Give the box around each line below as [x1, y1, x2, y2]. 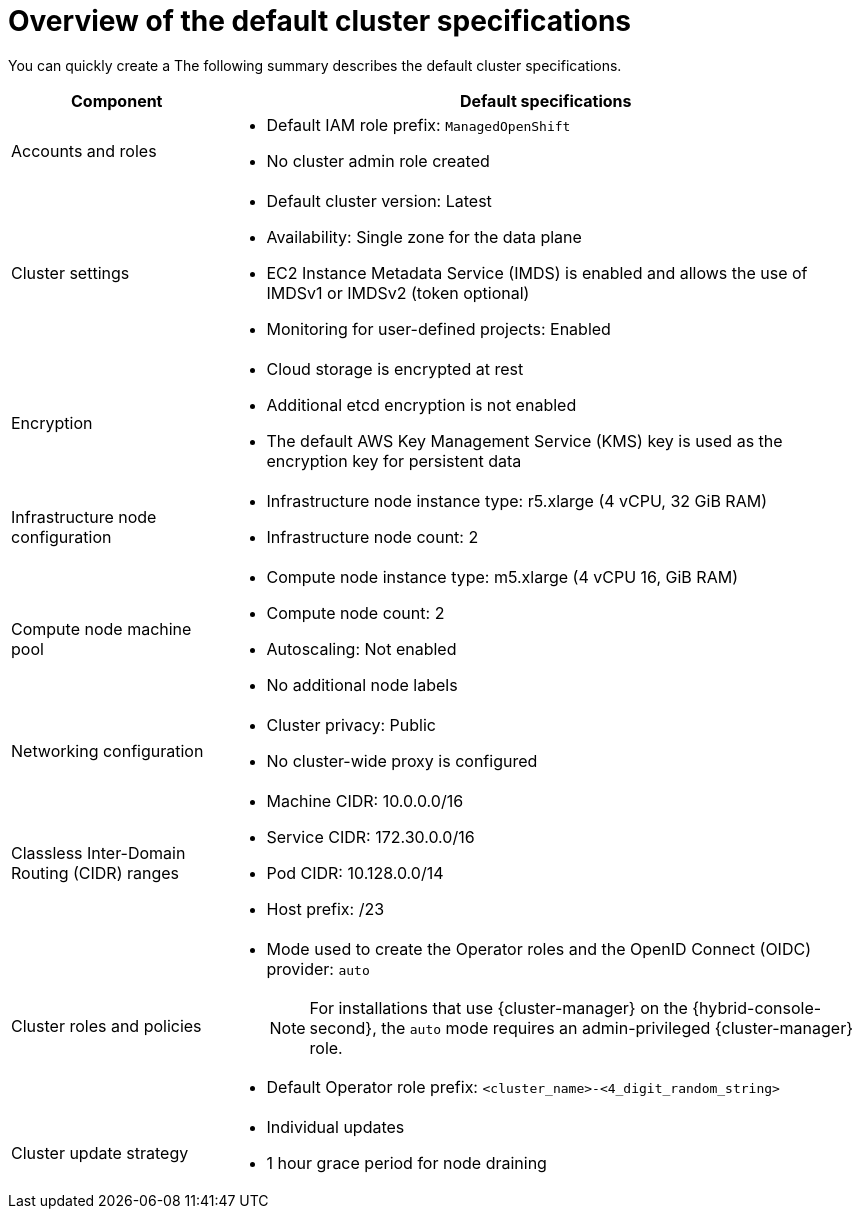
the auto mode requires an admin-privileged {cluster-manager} [381, 1017, 853, 1038]
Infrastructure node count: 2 [266, 526, 479, 547]
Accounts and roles [11, 140, 157, 161]
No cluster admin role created [266, 150, 490, 171]
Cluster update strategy [11, 1142, 189, 1163]
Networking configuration [11, 740, 204, 761]
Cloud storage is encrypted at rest [266, 358, 524, 379]
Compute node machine [11, 618, 192, 639]
